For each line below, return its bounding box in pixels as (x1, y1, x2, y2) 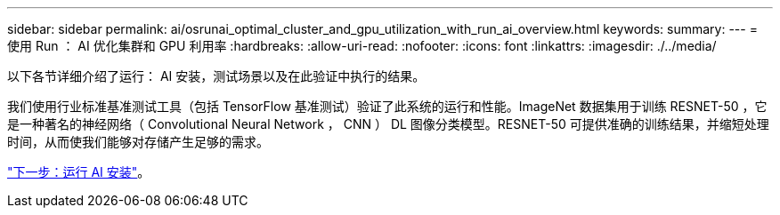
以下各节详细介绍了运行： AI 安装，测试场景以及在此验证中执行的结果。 (7, 68, 426, 84)
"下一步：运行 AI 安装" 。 (7, 164, 150, 179)
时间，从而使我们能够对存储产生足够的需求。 (7, 134, 269, 149)
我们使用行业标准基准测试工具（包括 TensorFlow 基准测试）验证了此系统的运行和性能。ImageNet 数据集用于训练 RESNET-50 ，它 (7, 99, 768, 114)
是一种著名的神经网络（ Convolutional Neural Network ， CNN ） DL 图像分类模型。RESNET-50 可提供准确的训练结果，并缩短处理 (7, 116, 769, 131)
